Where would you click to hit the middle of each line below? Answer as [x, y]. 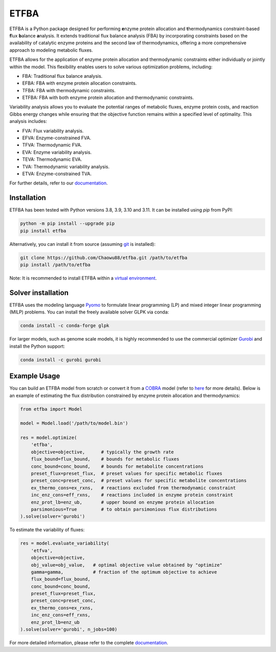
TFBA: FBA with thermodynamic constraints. [69, 90]
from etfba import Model [51, 409]
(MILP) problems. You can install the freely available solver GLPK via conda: [89, 312]
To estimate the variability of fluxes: [47, 530]
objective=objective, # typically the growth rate [102, 452]
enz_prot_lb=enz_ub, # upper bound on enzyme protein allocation [123, 502]
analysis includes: [28, 121]
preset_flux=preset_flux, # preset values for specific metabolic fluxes [126, 474]
